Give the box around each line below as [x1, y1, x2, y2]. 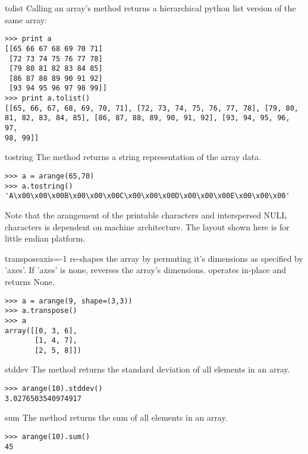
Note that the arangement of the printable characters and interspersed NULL [5, 208, 287, 221]
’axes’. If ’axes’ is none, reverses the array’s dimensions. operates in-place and [5, 264, 286, 276]
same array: [5, 13, 47, 26]
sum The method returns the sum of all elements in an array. [5, 411, 228, 424]
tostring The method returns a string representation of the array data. [5, 151, 262, 163]
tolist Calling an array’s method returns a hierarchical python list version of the [5, 2, 296, 14]
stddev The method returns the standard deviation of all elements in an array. [5, 363, 290, 375]
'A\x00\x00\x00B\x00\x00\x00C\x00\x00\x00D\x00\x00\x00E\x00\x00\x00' [5, 192, 290, 201]
